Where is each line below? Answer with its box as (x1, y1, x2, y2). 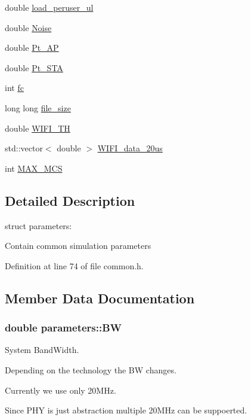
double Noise (5, 21, 52, 34)
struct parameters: (5, 219, 72, 232)
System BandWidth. (5, 343, 79, 356)
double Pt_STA (5, 61, 63, 74)
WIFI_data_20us (97, 142, 163, 154)
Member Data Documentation (5, 288, 195, 307)
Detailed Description (5, 191, 135, 209)
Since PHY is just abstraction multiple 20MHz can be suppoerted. (5, 404, 247, 416)
